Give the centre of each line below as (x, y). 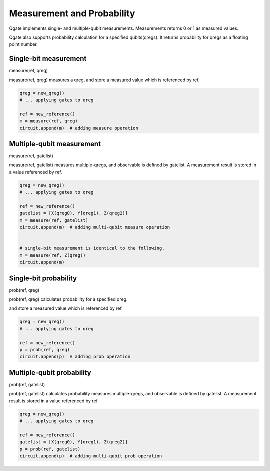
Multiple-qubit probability (50, 373)
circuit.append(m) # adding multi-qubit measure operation (95, 227)
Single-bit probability (43, 278)
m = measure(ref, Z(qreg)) (53, 255)
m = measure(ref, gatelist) (54, 220)
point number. (24, 44)
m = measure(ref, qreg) (49, 121)
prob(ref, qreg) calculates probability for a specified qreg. (68, 299)
